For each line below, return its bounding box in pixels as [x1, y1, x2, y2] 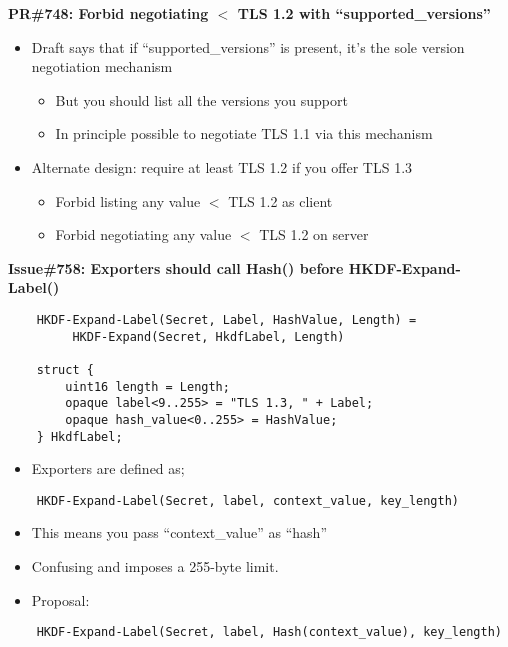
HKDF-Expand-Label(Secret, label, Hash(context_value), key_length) [36, 625, 502, 640]
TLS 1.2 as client [228, 190, 333, 211]
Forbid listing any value [55, 190, 201, 211]
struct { [36, 362, 94, 377]
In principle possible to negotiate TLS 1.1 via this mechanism [55, 123, 433, 144]
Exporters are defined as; [31, 458, 185, 479]
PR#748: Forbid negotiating [8, 3, 209, 23]
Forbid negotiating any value [55, 224, 232, 245]
